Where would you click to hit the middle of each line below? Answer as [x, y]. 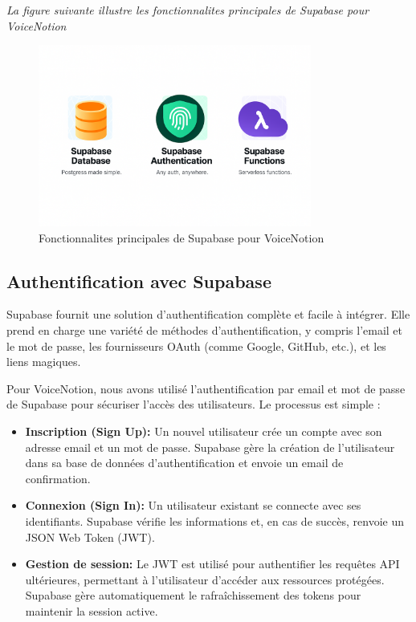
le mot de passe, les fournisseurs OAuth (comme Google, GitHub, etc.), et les [196, 346]
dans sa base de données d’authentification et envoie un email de [184, 463]
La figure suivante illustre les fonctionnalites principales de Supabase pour [188, 10]
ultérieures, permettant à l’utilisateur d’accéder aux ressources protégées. [205, 579]
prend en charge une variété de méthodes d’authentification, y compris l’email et [205, 330]
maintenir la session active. [92, 610]
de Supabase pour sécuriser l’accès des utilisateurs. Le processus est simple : [194, 404]
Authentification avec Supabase [139, 281]
